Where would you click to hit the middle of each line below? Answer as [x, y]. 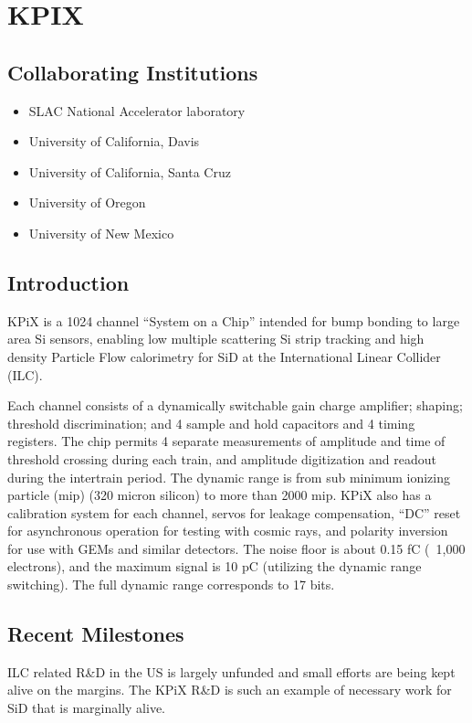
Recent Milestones [96, 634]
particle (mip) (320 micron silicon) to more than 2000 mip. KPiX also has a [220, 495]
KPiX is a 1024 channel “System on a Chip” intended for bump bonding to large [234, 320]
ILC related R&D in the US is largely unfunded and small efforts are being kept [231, 671]
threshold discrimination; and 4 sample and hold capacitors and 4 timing [211, 423]
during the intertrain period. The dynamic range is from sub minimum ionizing [229, 477]
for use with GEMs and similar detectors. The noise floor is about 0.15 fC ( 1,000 [236, 548]
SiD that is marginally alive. [86, 708]
